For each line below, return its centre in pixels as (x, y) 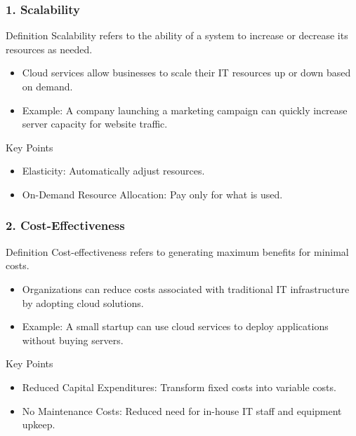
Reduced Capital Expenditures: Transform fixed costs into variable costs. (179, 387)
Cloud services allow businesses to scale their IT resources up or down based (186, 73)
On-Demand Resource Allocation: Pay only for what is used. (152, 194)
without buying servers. (73, 340)
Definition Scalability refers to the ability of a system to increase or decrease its (177, 35)
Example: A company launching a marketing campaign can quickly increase (185, 110)
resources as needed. (49, 49)
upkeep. (39, 424)
